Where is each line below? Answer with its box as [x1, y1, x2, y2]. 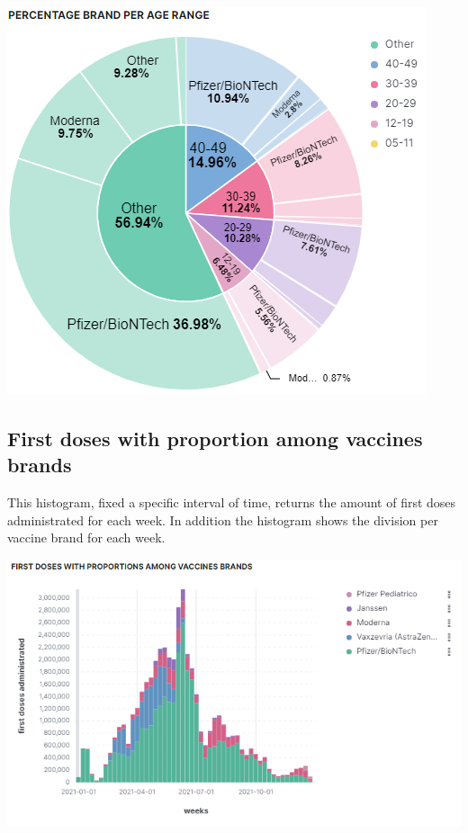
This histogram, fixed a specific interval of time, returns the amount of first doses [7, 493, 456, 512]
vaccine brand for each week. [7, 528, 166, 547]
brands [7, 451, 72, 479]
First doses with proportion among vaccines [7, 424, 423, 452]
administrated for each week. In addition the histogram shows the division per [7, 510, 438, 529]
